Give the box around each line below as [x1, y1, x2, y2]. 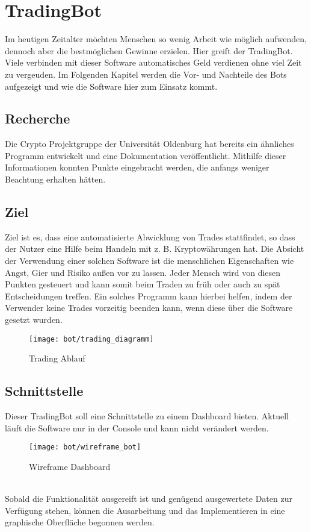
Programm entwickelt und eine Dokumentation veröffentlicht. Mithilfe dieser [5, 149, 286, 161]
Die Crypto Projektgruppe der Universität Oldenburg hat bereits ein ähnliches [5, 137, 294, 150]
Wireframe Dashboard [29, 460, 111, 472]
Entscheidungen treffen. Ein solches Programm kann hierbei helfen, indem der [5, 289, 292, 302]
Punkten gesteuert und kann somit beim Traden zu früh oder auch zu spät [5, 278, 280, 290]
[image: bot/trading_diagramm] [29, 334, 154, 343]
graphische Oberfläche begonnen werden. [5, 516, 155, 528]
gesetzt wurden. [5, 313, 63, 326]
